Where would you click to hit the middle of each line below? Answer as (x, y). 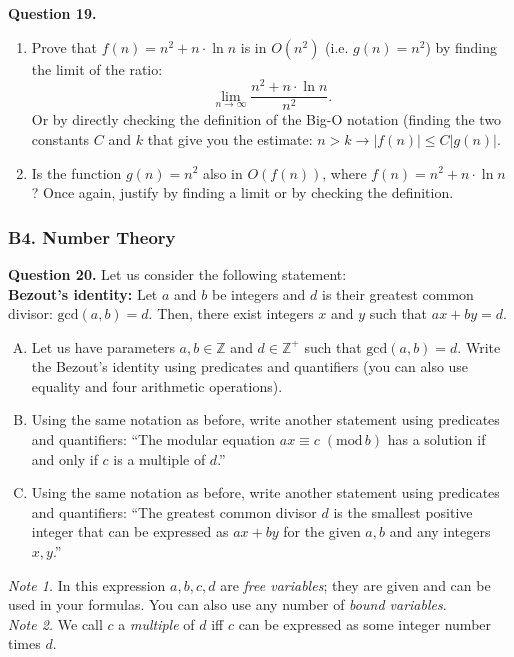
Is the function (76, 172)
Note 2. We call (55, 623)
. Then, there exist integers (231, 313)
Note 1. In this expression (87, 584)
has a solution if (436, 439)
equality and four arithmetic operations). (157, 385)
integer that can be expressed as (130, 531)
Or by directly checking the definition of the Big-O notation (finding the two (266, 119)
